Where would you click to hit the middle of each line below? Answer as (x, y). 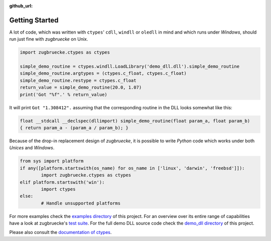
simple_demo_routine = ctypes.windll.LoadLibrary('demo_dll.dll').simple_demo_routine (130, 67)
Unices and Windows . (32, 148)
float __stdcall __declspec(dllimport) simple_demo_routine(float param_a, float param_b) (135, 121)
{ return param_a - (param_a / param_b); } (74, 128)
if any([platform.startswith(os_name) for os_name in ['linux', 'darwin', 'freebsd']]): (132, 168)
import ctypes (58, 189)
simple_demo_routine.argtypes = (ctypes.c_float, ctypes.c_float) (103, 73)
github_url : (21, 6)
